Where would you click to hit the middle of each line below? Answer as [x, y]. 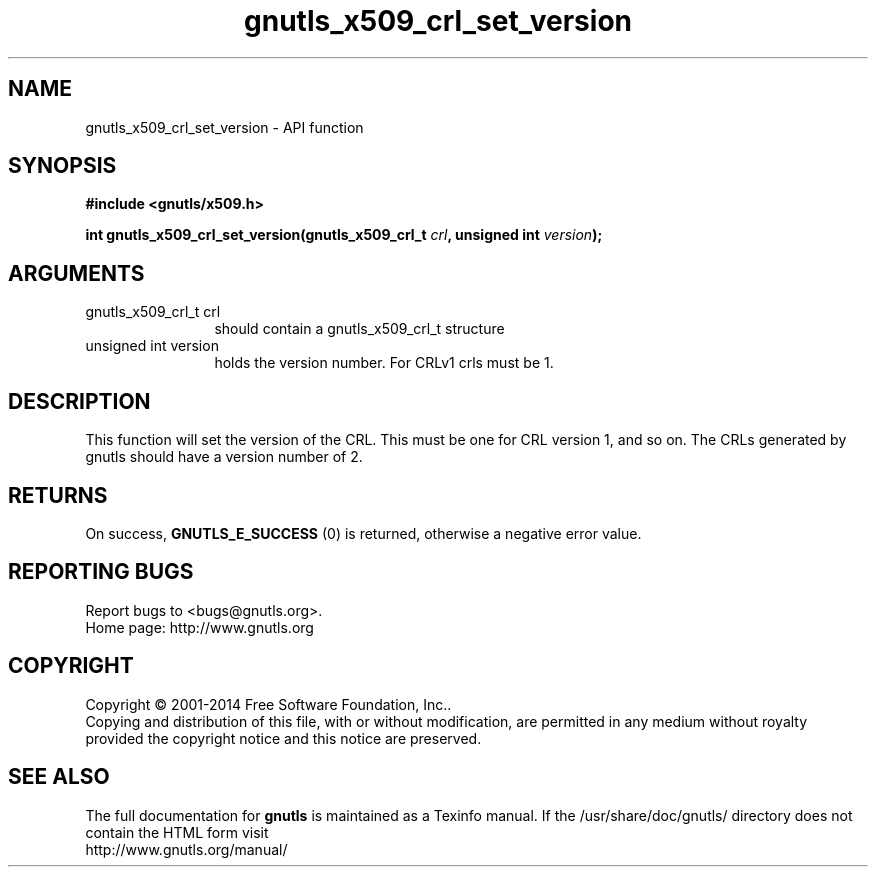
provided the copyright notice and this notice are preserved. [283, 738]
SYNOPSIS [62, 166]
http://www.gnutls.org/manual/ [186, 849]
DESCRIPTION [79, 401]
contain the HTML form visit [177, 832]
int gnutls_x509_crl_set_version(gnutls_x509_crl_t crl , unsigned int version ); [344, 235]
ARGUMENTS [76, 273]
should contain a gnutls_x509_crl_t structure [359, 329]
